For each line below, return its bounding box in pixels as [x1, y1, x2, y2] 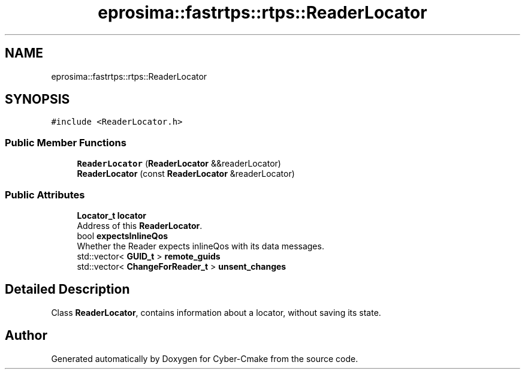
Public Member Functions [5, 136, 126, 149]
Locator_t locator [77, 210, 146, 221]
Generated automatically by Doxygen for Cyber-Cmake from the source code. [51, 353, 358, 364]
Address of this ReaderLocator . [77, 220, 203, 231]
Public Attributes [5, 188, 85, 201]
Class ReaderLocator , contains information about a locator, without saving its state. [51, 307, 381, 318]
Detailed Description [5, 282, 130, 297]
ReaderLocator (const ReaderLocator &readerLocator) [77, 168, 295, 179]
